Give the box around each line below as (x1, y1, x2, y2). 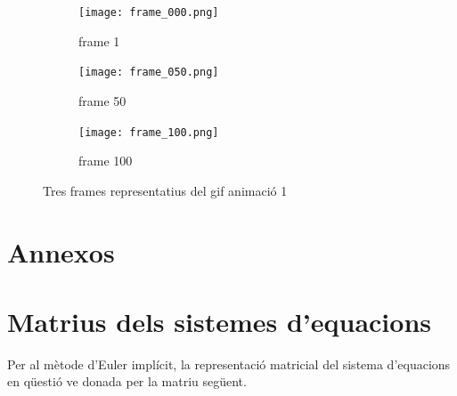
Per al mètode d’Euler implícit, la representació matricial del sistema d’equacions (7, 354, 451, 373)
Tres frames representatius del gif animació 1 (43, 181, 288, 199)
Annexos (7, 233, 115, 270)
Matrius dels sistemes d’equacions (7, 303, 432, 339)
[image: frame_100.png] (78, 125, 219, 139)
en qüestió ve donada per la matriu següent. (7, 372, 247, 391)
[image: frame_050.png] (78, 66, 219, 79)
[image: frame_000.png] (78, 6, 219, 19)
